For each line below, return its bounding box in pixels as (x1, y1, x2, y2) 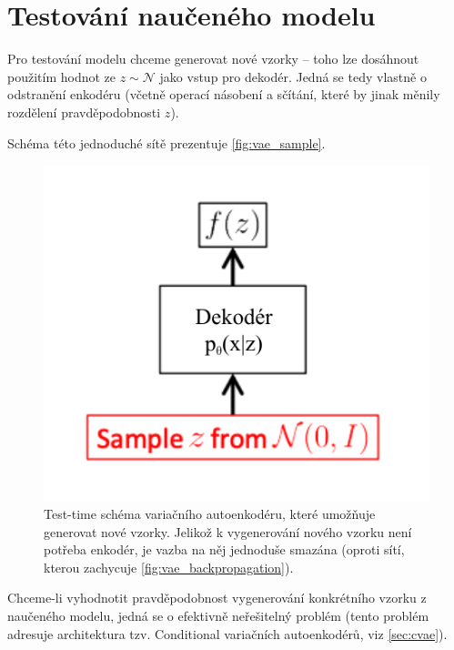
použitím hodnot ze (7, 66, 116, 86)
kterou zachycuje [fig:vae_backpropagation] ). (44, 557, 294, 576)
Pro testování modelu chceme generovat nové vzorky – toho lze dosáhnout (7, 49, 419, 68)
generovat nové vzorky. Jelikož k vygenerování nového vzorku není (44, 522, 412, 541)
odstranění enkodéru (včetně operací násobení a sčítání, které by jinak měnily (7, 85, 440, 104)
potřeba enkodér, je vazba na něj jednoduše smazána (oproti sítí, (44, 540, 405, 559)
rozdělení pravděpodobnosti (7, 102, 161, 121)
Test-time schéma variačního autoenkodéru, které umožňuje (44, 503, 376, 523)
